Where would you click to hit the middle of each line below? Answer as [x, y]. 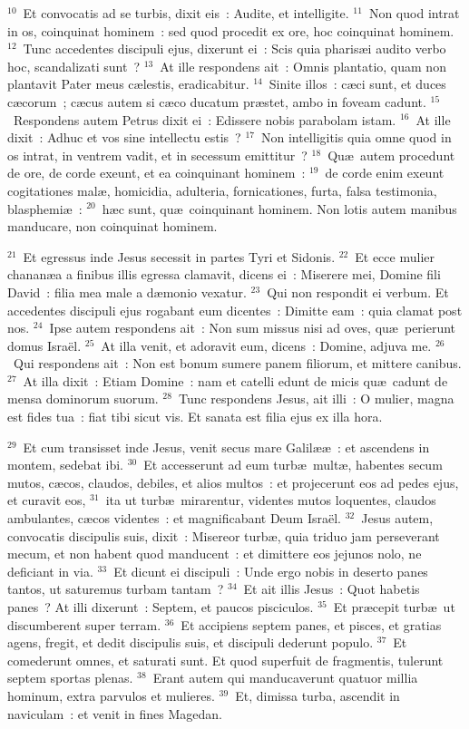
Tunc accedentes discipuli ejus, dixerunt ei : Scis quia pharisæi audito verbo [234, 49]
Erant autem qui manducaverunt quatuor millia [285, 678]
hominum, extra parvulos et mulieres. [111, 695]
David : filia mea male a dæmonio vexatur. [127, 292]
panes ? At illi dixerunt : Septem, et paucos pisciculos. [161, 607]
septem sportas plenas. [70, 678]
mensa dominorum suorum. [83, 399]
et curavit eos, [47, 500]
